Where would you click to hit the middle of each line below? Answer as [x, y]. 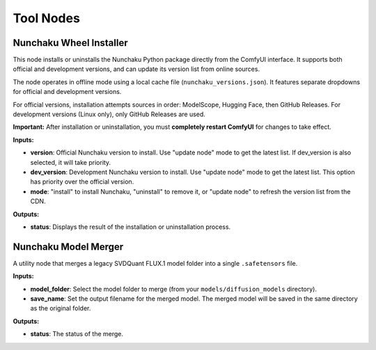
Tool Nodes [46, 18]
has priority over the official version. [82, 182]
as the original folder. [61, 308]
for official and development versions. [67, 92]
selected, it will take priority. [71, 162]
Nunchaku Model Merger [68, 247]
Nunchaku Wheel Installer [70, 43]
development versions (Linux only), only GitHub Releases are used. [109, 114]
